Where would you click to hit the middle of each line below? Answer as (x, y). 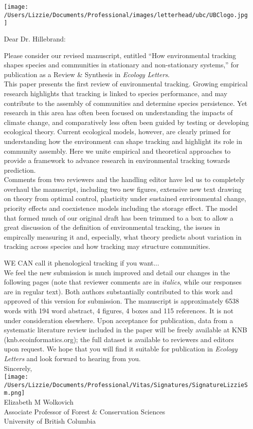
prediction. (20, 170)
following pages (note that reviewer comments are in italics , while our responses (123, 282)
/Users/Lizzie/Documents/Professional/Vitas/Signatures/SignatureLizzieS (126, 385)
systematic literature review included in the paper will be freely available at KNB (126, 330)
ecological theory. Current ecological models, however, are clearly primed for (117, 132)
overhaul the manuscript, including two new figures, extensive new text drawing (123, 189)
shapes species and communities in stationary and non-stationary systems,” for (122, 65)
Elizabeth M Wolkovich (39, 402)
